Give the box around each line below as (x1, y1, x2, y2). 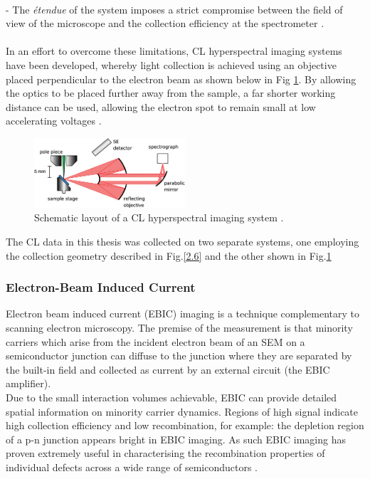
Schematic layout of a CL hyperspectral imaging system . (34, 210, 284, 225)
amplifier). (6, 376, 51, 391)
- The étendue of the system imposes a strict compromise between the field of (6, 1, 343, 16)
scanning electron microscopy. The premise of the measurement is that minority (6, 320, 353, 335)
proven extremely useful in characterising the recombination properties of (6, 446, 325, 460)
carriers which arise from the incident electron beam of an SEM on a (6, 334, 305, 349)
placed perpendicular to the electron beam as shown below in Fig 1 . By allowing (6, 71, 356, 86)
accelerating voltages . (6, 113, 102, 128)
